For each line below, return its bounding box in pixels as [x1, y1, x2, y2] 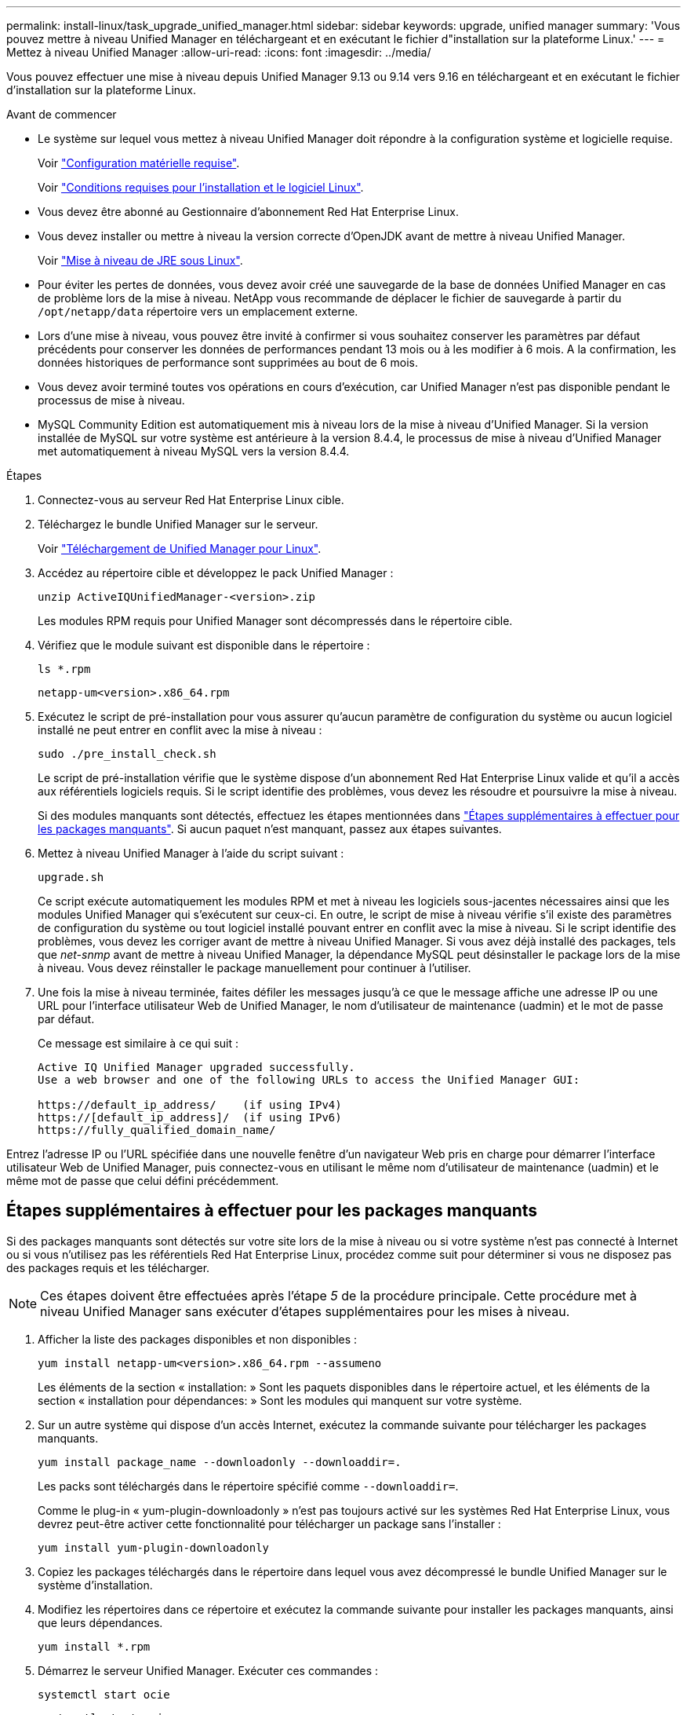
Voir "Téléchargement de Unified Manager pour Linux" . [38, 542, 322, 555]
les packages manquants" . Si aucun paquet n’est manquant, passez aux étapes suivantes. [38, 822, 502, 836]
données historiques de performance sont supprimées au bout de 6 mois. [38, 356, 418, 369]
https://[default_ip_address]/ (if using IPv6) [38, 1111, 342, 1124]
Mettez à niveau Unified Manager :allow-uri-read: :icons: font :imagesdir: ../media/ [6, 46, 431, 59]
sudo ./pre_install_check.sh [38, 748, 216, 760]
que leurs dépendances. [38, 1615, 163, 1629]
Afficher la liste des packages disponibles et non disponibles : [38, 1332, 358, 1346]
